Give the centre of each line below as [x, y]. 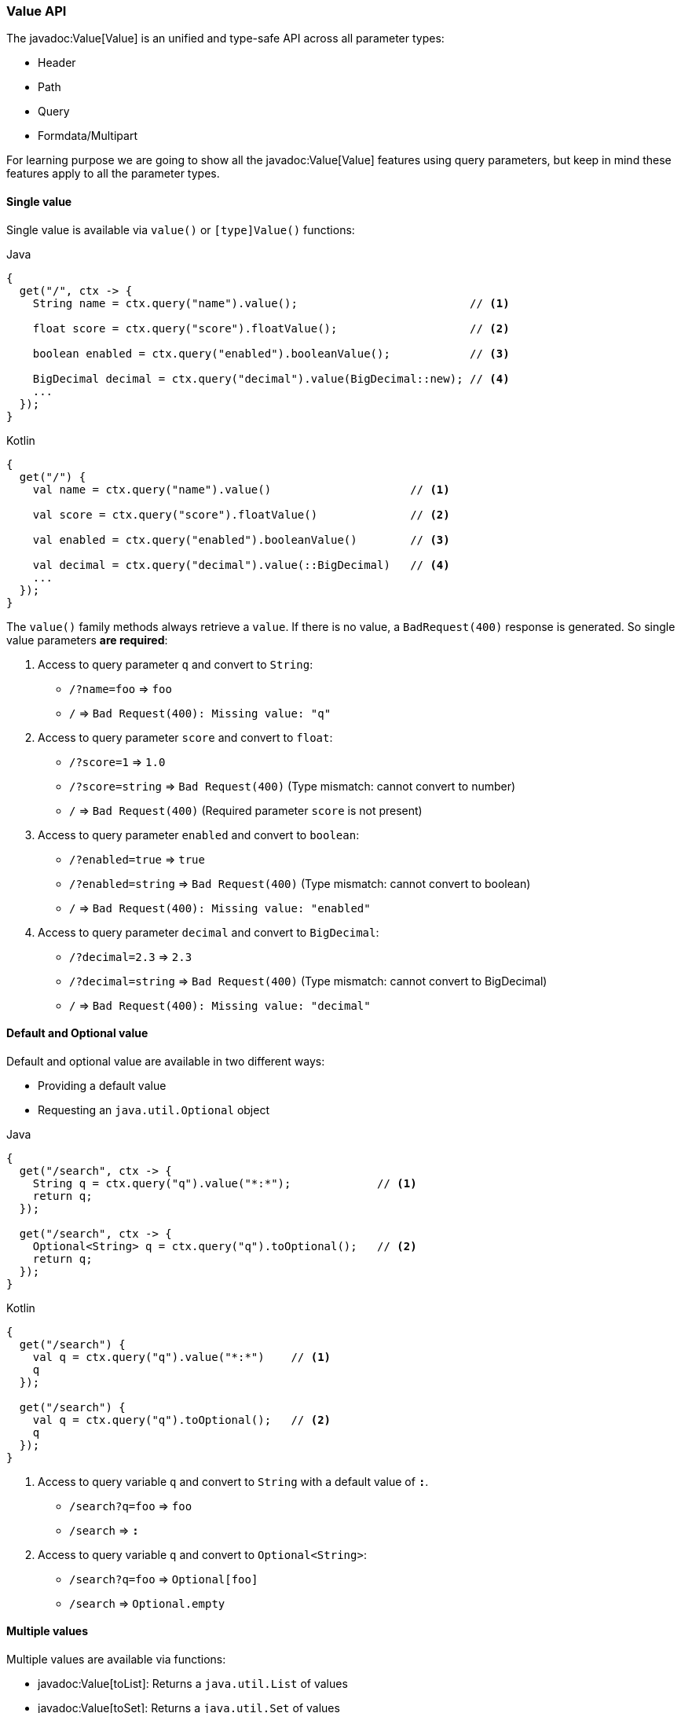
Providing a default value [102, 1085]
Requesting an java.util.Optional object [154, 1110]
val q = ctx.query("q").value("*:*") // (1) [182, 1357]
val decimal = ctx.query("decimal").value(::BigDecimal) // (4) [241, 565]
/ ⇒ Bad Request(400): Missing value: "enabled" [220, 908]
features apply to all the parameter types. [113, 174]
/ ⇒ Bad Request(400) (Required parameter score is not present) [246, 810]
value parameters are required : [87, 640]
